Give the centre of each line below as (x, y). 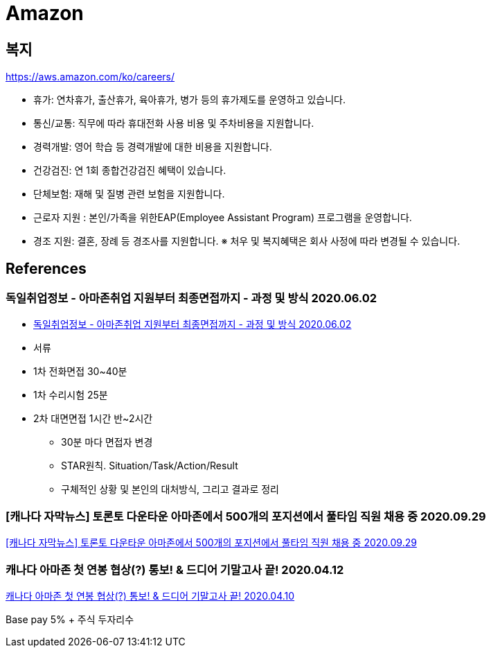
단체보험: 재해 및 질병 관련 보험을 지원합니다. (129, 194)
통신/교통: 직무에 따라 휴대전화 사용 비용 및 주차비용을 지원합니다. (174, 123)
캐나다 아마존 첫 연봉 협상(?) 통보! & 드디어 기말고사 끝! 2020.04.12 (175, 569)
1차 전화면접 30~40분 (80, 372)
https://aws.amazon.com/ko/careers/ (90, 77)
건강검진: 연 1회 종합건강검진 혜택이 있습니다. (130, 171)
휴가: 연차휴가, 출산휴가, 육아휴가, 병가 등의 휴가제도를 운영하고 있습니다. (189, 100)
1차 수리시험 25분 (71, 395)
